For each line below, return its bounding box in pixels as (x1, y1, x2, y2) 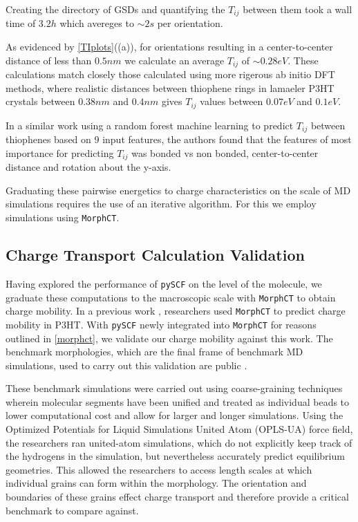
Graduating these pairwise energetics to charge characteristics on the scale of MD (6, 183, 351, 197)
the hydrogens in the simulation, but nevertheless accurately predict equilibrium (6, 449, 345, 463)
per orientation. (157, 16, 223, 30)
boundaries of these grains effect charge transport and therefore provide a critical (6, 490, 349, 504)
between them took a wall (243, 2, 352, 16)
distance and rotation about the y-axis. (6, 160, 171, 174)
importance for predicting (6, 145, 114, 160)
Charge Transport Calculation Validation (6, 244, 305, 265)
